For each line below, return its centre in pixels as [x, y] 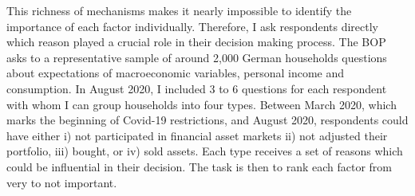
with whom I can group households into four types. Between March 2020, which [202, 104]
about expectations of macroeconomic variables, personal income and [176, 73]
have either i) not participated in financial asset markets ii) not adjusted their [197, 135]
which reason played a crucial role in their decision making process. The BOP [196, 42]
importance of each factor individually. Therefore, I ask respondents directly [193, 26]
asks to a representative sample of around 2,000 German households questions [197, 57]
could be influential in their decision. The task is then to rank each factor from [200, 166]
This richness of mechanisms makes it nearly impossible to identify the [179, 10]
